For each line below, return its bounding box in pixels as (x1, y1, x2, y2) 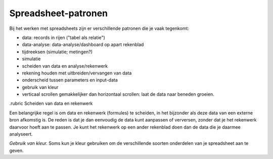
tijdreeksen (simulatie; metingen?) (22, 49, 93, 55)
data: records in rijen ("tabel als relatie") (22, 34, 106, 41)
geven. (9, 147, 24, 153)
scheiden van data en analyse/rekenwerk (22, 63, 108, 69)
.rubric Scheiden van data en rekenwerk (9, 100, 93, 106)
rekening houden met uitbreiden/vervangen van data (22, 70, 132, 76)
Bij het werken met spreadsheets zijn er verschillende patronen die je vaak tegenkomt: (9, 25, 190, 31)
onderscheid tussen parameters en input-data (22, 77, 118, 83)
